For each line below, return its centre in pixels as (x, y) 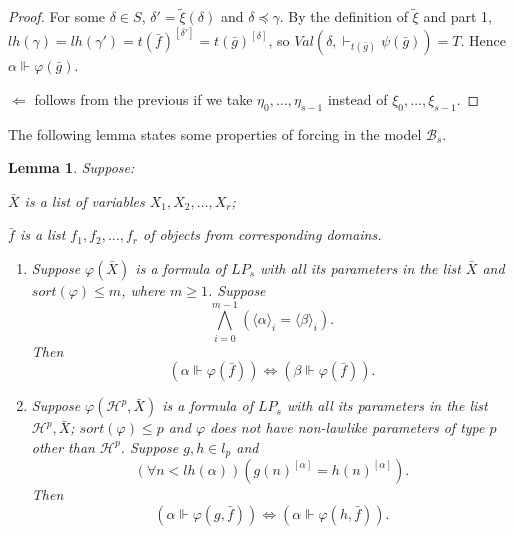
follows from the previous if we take (143, 98)
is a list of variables (84, 200)
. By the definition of (343, 16)
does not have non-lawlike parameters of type (347, 427)
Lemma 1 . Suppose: (71, 167)
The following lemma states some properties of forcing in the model (215, 133)
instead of (357, 98)
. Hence (483, 40)
